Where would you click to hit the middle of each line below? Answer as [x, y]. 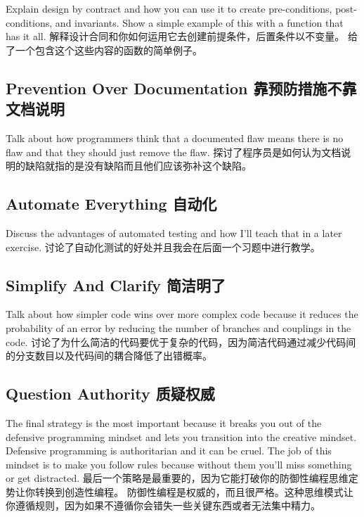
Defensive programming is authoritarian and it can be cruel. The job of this [169, 451]
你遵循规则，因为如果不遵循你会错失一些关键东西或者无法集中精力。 [163, 505]
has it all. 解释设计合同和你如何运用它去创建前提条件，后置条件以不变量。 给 [182, 36]
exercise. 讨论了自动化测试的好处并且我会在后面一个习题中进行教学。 [163, 247]
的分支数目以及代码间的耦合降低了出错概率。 [109, 356]
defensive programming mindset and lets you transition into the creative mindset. [181, 436]
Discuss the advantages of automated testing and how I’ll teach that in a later [174, 232]
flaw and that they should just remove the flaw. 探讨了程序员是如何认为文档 [174, 152]
